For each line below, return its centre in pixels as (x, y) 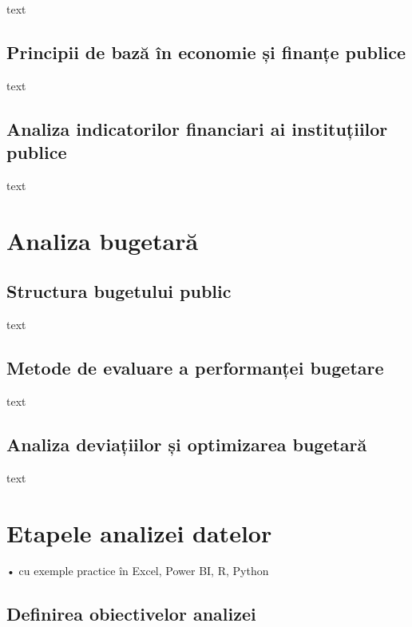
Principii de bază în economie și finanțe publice (206, 52)
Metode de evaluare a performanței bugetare (195, 368)
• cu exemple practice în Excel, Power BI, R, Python (138, 571)
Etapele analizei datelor (139, 532)
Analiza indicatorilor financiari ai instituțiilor (197, 128)
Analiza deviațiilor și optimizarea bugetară (187, 444)
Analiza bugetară (103, 240)
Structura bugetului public (119, 291)
